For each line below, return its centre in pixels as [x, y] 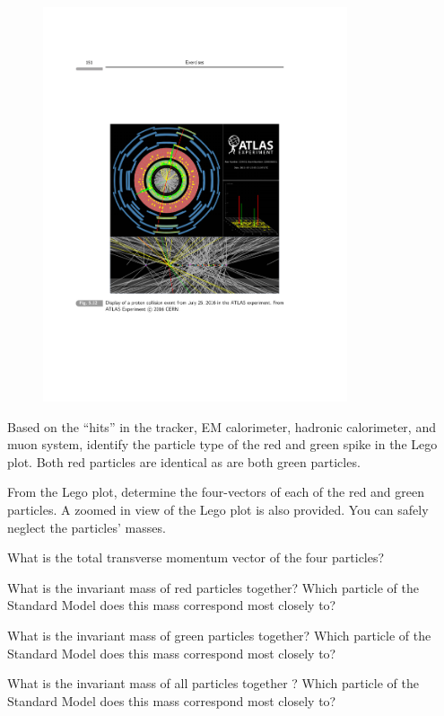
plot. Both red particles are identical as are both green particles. [184, 461]
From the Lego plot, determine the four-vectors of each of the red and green [216, 492]
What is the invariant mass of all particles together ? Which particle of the [213, 683]
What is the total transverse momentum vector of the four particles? [196, 557]
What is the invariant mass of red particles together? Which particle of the [213, 587]
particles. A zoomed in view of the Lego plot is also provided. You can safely [218, 510]
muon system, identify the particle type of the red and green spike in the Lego [222, 444]
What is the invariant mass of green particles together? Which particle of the [219, 636]
